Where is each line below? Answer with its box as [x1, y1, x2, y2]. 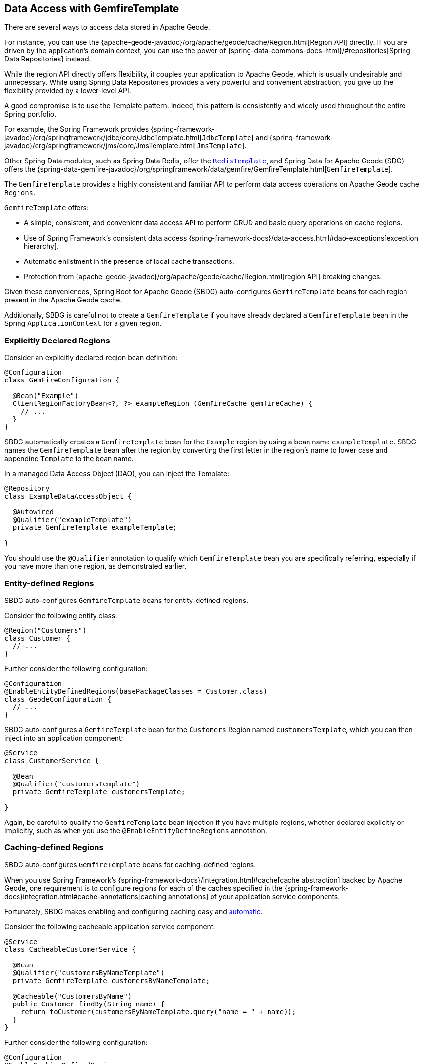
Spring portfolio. [4, 110, 57, 119]
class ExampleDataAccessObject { [4, 492, 132, 501]
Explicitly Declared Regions [4, 335, 110, 345]
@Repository [4, 484, 50, 493]
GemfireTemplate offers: [4, 203, 89, 212]
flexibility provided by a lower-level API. [4, 86, 131, 95]
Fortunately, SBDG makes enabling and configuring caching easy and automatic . [4, 907, 263, 916]
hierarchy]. [24, 242, 59, 251]
